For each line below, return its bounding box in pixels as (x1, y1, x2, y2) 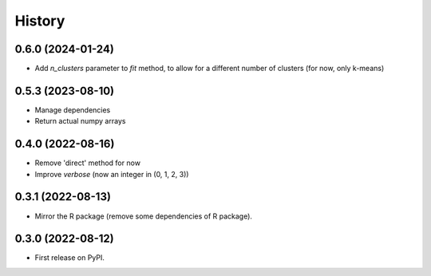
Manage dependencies (34, 104, 111, 115)
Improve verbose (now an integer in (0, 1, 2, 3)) (34, 169, 189, 179)
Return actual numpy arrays (34, 116, 126, 126)
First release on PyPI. (34, 253, 105, 262)
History (14, 12, 65, 30)
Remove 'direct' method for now (34, 158, 141, 168)
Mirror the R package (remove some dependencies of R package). (34, 211, 253, 221)
